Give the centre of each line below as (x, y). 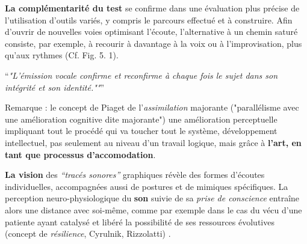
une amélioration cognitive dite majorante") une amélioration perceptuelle (141, 119)
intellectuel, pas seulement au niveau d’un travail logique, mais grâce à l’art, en (153, 142)
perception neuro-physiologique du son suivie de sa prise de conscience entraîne (152, 198)
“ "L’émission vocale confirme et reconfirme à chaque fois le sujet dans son (141, 75)
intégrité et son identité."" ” (55, 87)
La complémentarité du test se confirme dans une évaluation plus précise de (152, 8)
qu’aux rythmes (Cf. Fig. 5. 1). (62, 55)
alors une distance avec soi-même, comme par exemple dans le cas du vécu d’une (153, 209)
